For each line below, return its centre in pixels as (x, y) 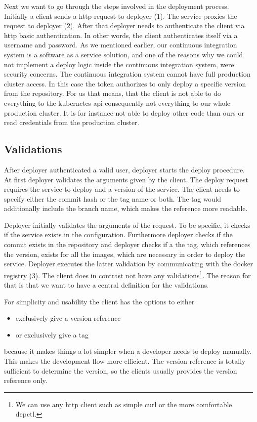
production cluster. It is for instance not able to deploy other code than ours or (124, 112)
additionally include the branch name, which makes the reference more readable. (126, 208)
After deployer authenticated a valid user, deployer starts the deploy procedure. (125, 169)
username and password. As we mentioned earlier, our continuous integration (121, 45)
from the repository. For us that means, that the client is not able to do (112, 93)
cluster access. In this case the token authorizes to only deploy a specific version (125, 83)
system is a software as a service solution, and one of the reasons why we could (124, 54)
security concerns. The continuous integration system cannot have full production (127, 74)
